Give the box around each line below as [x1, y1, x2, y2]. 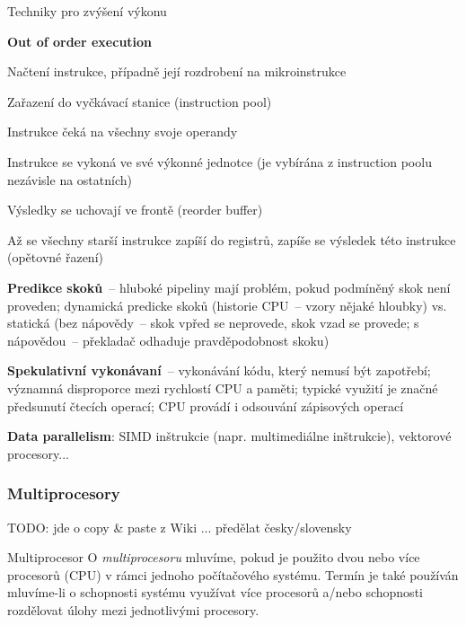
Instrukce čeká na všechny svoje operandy [7, 122, 238, 141]
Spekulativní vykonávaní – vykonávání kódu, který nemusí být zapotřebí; [7, 361, 431, 380]
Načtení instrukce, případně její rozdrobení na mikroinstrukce [7, 62, 347, 81]
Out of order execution [7, 31, 153, 50]
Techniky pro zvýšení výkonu [7, 2, 167, 20]
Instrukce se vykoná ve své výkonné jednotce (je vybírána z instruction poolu [7, 152, 432, 171]
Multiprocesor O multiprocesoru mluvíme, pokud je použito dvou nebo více [7, 548, 420, 567]
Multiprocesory [7, 482, 120, 505]
